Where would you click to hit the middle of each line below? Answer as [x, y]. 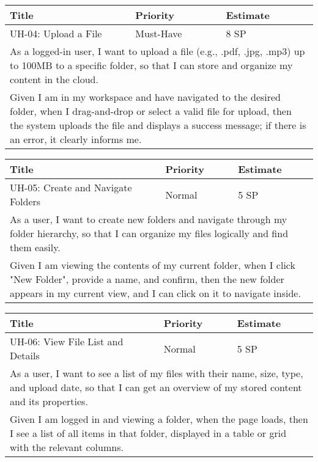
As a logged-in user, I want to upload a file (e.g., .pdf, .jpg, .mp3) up [157, 51]
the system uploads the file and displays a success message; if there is [158, 125]
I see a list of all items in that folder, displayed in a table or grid [148, 433]
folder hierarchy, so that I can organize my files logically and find [149, 233]
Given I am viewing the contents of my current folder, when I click [153, 265]
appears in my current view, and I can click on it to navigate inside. [155, 293]
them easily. [35, 247]
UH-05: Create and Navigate [71, 187]
